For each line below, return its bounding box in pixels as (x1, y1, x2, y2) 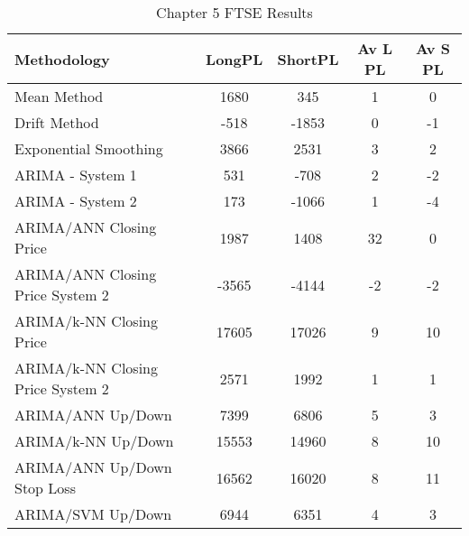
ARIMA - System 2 (14, 190, 137, 211)
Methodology (14, 48, 110, 69)
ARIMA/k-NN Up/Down (14, 430, 174, 451)
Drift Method (14, 112, 99, 133)
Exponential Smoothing (14, 138, 163, 159)
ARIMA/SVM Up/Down (14, 504, 172, 524)
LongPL (206, 48, 263, 69)
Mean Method (14, 86, 104, 106)
